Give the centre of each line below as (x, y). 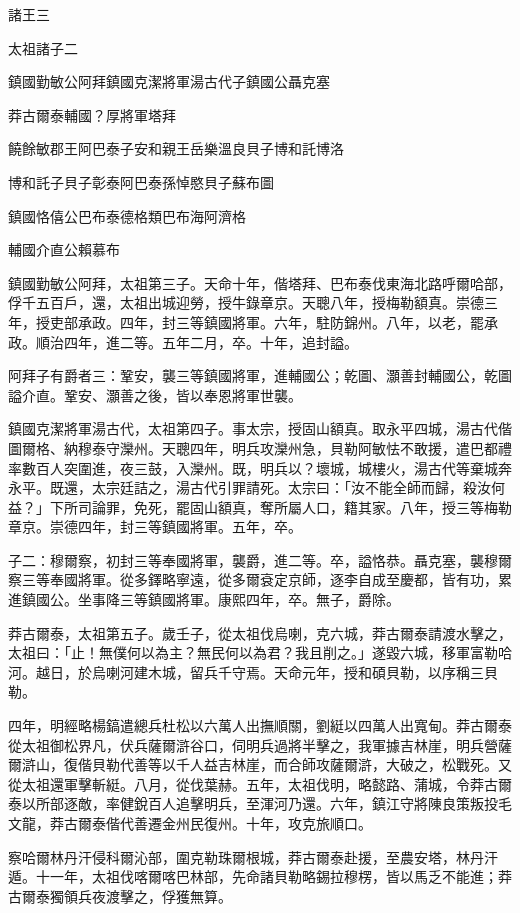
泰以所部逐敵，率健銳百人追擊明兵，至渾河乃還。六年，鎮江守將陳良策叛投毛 (260, 803)
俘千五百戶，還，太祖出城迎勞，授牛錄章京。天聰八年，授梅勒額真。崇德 (246, 302)
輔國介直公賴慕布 (64, 249)
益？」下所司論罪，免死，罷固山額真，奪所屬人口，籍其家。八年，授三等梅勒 (260, 506)
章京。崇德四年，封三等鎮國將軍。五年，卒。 (155, 526)
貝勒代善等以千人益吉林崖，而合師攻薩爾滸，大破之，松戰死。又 (301, 764)
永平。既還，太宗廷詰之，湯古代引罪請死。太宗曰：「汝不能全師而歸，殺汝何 (256, 487)
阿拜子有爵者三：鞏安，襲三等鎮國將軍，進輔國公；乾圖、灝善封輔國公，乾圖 (260, 375)
